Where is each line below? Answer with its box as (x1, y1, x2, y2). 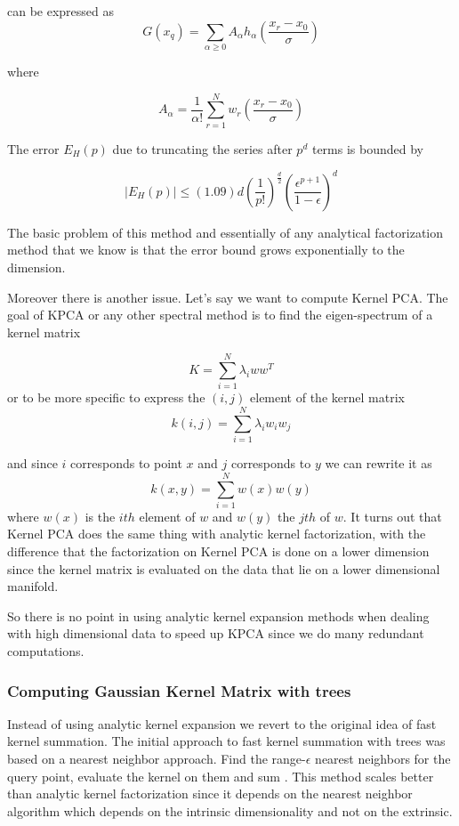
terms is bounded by (311, 139, 423, 158)
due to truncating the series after (112, 139, 293, 158)
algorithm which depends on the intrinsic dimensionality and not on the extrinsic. (7, 801, 453, 820)
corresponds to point (70, 454, 182, 473)
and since (7, 454, 58, 473)
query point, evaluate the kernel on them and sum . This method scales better (7, 766, 434, 785)
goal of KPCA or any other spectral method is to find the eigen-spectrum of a (7, 305, 433, 324)
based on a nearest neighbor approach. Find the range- (7, 749, 306, 768)
